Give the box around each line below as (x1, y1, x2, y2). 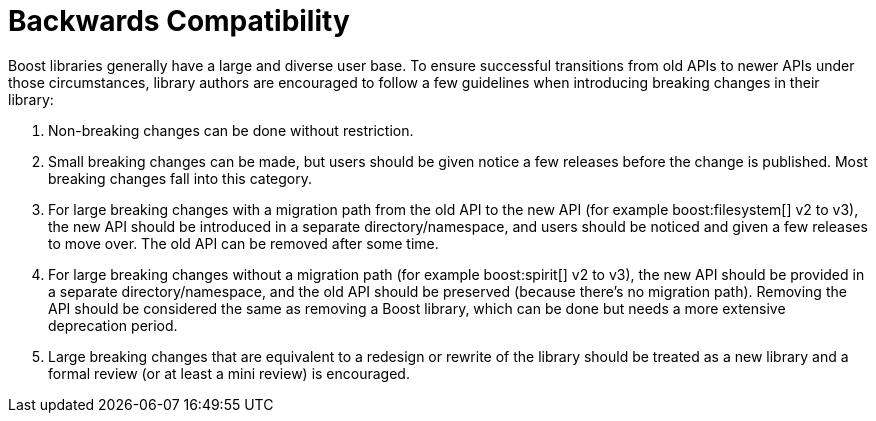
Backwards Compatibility (8, 4, 350, 38)
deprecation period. (48, 316, 178, 334)
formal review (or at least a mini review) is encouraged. (48, 364, 410, 382)
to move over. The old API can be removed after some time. (48, 234, 439, 252)
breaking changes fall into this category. (48, 169, 313, 187)
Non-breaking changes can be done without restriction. (48, 121, 414, 139)
